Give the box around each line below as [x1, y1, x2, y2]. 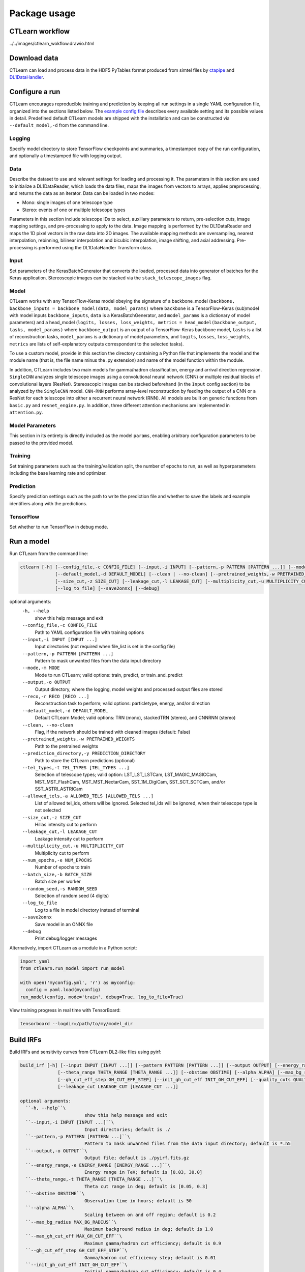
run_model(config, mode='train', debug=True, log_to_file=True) [20, 994, 184, 1000]
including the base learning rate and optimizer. [9, 470, 107, 476]
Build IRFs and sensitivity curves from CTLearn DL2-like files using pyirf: [9, 1049, 162, 1055]
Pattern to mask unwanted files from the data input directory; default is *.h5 [84, 1141, 291, 1147]
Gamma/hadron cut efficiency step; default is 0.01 [84, 1255, 216, 1260]
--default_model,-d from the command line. [9, 122, 109, 128]
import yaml [20, 958, 50, 964]
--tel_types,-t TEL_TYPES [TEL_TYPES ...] [22, 765, 130, 770]
